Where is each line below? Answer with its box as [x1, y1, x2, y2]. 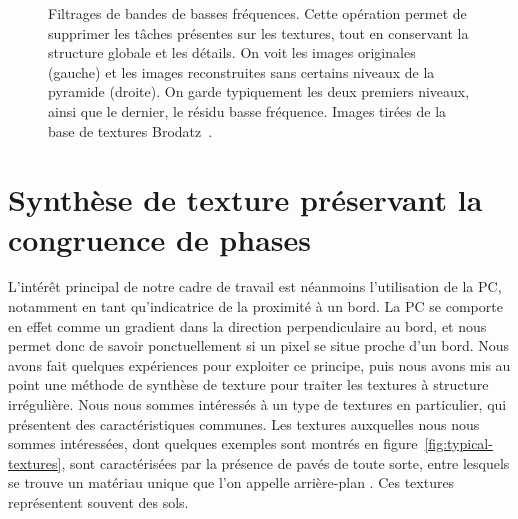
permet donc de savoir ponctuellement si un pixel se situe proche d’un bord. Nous [8, 335, 510, 356]
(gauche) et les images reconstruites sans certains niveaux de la [48, 61, 435, 82]
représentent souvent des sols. [8, 492, 189, 512]
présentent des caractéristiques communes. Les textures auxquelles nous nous [8, 413, 480, 434]
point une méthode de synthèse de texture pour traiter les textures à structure [8, 374, 489, 395]
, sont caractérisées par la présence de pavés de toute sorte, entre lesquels [61, 452, 510, 473]
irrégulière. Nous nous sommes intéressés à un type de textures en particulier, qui [8, 394, 507, 415]
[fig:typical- [424, 433, 493, 454]
